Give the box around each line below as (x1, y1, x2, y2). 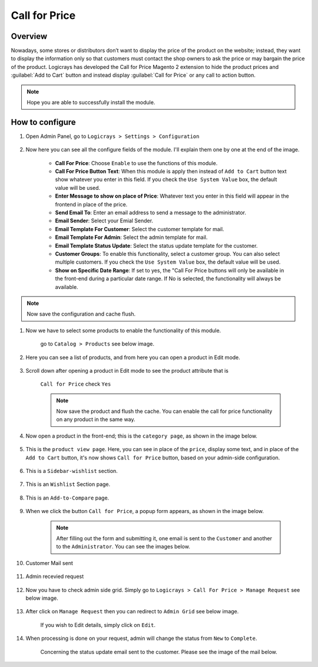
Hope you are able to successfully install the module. (26, 99, 155, 106)
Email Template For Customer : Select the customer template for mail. (55, 225, 224, 232)
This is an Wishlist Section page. (25, 481, 111, 488)
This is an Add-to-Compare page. (25, 494, 110, 501)
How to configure (11, 117, 76, 127)
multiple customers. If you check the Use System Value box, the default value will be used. (55, 258, 281, 265)
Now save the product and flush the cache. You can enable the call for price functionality (56, 408, 273, 415)
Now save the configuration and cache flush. (26, 310, 136, 318)
